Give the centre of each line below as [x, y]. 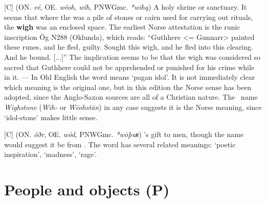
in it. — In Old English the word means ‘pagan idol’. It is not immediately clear [130, 77]
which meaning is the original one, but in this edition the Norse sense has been [128, 87]
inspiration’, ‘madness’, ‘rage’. [51, 154]
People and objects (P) [87, 189]
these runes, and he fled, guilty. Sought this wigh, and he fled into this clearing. [129, 47]
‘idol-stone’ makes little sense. [51, 117]
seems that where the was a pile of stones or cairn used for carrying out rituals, [129, 17]
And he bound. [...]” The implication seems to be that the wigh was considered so [132, 57]
